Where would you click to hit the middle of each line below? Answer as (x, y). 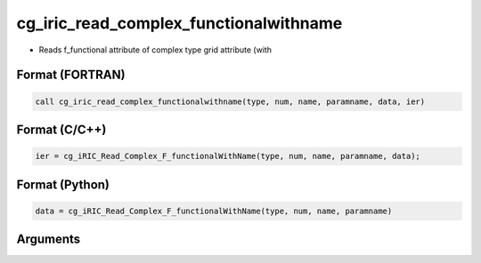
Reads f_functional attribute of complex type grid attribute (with (155, 50)
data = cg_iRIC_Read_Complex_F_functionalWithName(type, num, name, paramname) (214, 211)
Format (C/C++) (61, 129)
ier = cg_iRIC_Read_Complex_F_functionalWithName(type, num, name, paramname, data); (228, 156)
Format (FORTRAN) (71, 75)
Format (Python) (63, 184)
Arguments (49, 239)
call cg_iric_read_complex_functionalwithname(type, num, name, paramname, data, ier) (230, 101)
